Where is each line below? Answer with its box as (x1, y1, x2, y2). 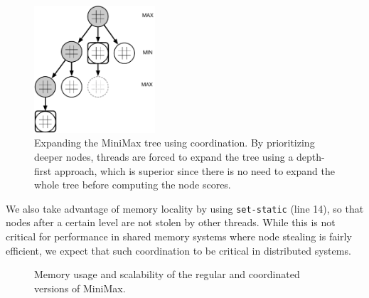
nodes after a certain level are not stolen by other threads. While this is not (6, 215, 336, 230)
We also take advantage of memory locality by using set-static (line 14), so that (6, 201, 364, 215)
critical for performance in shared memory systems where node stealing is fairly (6, 229, 352, 244)
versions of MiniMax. (34, 280, 126, 295)
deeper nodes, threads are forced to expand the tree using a (34, 149, 294, 164)
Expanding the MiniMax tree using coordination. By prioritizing (34, 135, 315, 150)
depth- (296, 149, 325, 164)
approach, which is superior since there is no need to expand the (54, 163, 335, 178)
